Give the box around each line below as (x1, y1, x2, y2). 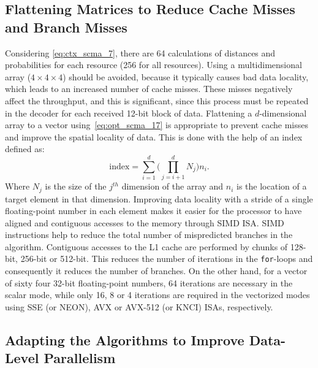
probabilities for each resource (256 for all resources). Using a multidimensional (5, 58, 302, 71)
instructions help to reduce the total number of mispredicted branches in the (5, 228, 293, 241)
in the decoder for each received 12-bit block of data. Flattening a (5, 106, 252, 119)
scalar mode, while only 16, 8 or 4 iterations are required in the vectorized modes (5, 288, 310, 301)
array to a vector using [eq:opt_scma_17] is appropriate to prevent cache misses (5, 118, 308, 131)
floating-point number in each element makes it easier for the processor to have (5, 204, 302, 217)
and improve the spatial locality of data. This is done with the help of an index (5, 130, 303, 143)
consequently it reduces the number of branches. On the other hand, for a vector (5, 264, 308, 277)
